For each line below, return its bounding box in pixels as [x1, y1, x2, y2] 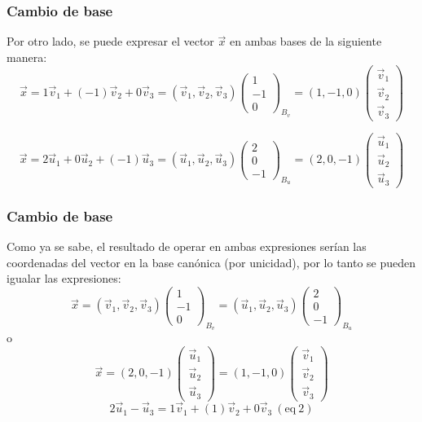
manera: [7, 48, 47, 65]
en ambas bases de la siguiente [229, 33, 382, 50]
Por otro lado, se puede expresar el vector [7, 33, 214, 50]
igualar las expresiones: [7, 270, 121, 287]
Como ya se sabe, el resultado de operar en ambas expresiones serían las [7, 238, 367, 254]
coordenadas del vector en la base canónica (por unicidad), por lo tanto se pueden [7, 253, 416, 270]
